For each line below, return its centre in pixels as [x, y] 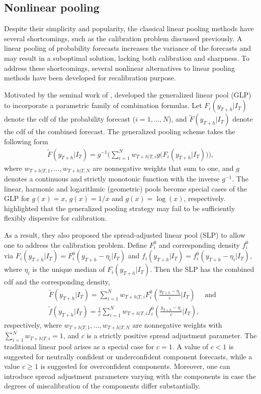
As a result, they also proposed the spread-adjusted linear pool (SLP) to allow [125, 235]
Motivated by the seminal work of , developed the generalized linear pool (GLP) [128, 94]
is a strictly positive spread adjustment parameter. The [172, 335]
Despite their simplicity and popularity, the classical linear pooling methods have [129, 28]
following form [26, 141]
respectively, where [33, 324]
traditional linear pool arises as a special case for [79, 347]
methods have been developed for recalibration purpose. [90, 78]
